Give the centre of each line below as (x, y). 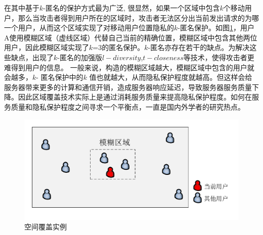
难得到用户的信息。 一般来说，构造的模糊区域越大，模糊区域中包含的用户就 (129, 67)
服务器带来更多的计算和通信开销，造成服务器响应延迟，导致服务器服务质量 (128, 87)
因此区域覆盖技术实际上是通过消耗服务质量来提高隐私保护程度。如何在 (135, 97)
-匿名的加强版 (80, 57)
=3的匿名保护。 (119, 47)
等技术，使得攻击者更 (219, 57)
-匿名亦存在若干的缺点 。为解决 (199, 47)
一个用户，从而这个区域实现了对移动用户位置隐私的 (89, 28)
